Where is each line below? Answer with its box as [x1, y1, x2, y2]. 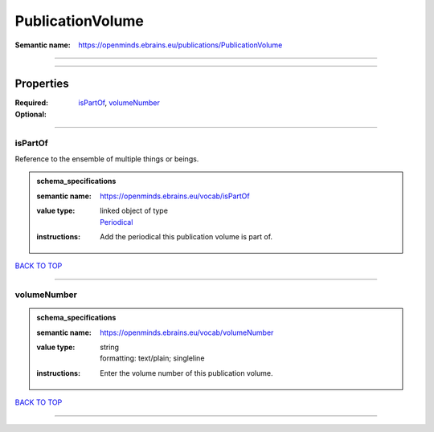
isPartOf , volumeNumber [78, 98, 160, 108]
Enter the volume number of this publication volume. [100, 368, 273, 377]
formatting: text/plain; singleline [100, 353, 205, 363]
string [100, 342, 120, 353]
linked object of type [100, 206, 169, 216]
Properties [14, 77, 69, 91]
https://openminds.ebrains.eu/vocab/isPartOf [100, 191, 250, 201]
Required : [14, 98, 48, 108]
